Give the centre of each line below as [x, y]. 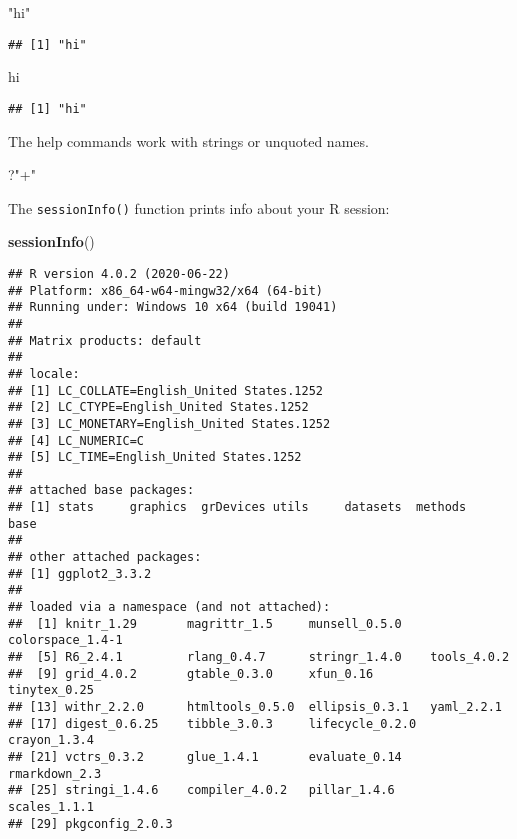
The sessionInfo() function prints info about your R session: [199, 207]
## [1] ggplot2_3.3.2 [80, 573]
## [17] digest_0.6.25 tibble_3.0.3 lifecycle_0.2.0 [212, 723]
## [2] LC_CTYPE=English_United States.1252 [158, 407]
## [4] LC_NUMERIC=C [76, 440]
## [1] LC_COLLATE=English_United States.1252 [165, 390]
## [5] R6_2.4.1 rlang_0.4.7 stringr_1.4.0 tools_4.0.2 [259, 657]
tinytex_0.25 [51, 690]
